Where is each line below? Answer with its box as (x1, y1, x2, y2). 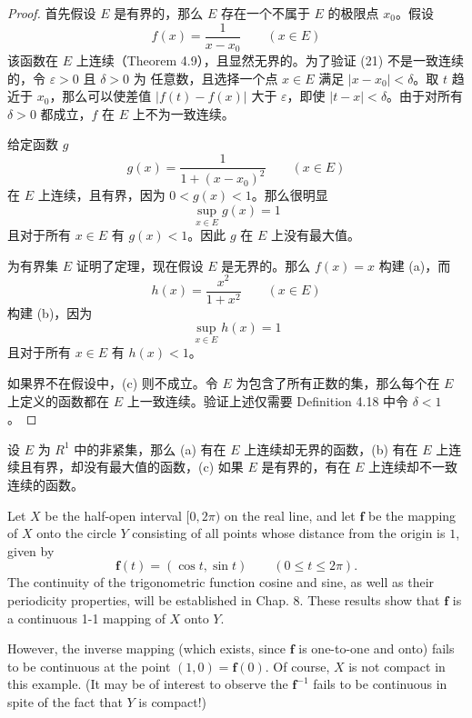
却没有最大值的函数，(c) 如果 (70, 457, 244, 476)
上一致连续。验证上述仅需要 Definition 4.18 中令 (126, 391, 409, 410)
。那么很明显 (251, 185, 328, 204)
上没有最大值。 (270, 225, 360, 244)
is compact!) (138, 692, 207, 711)
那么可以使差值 (62, 86, 152, 105)
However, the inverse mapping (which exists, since (7, 639, 286, 658)
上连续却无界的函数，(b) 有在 (244, 439, 418, 458)
